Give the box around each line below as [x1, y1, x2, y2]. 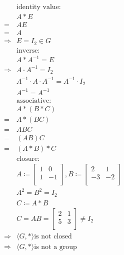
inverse [16, 47, 38, 54]
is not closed [34, 232, 72, 240]
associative [16, 97, 49, 104]
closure [16, 155, 38, 162]
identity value [16, 4, 59, 11]
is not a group [34, 243, 77, 251]
